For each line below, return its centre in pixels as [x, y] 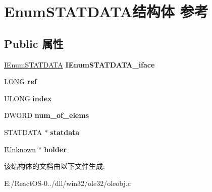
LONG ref [20, 81]
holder [55, 149]
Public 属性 [34, 43]
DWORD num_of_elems [47, 115]
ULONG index [28, 98]
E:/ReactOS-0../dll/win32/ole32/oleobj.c [67, 183]
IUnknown [20, 149]
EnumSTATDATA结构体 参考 [106, 11]
